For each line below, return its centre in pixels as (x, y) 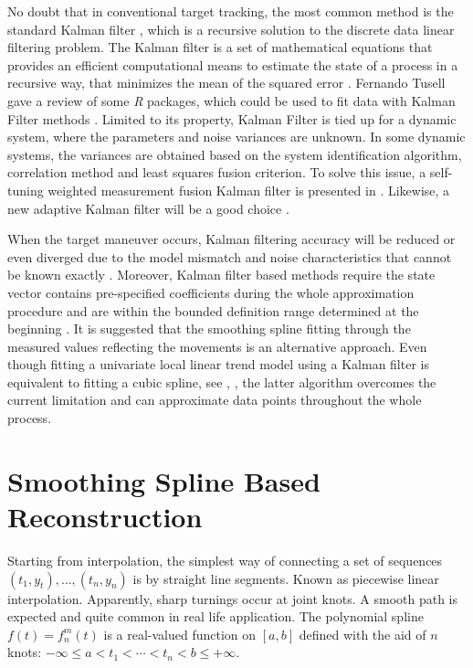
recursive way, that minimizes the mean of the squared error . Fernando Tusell (226, 83)
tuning (26, 190)
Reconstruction (105, 517)
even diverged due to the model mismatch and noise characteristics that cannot (230, 256)
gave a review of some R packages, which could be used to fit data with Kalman (231, 100)
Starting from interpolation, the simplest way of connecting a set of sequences (225, 560)
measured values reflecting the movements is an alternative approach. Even (217, 346)
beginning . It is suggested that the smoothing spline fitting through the (209, 329)
